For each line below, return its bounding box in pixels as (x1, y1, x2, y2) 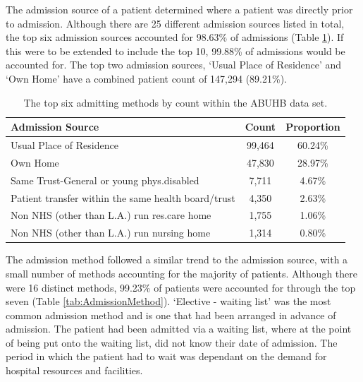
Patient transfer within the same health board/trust (11, 190, 235, 205)
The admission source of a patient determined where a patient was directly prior (6, 2, 353, 16)
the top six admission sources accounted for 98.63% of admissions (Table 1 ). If (6, 30, 344, 44)
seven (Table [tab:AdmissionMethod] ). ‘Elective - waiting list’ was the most (6, 294, 331, 309)
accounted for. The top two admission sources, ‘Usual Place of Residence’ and (6, 57, 342, 72)
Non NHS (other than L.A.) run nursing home (11, 225, 211, 240)
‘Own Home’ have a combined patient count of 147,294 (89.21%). (6, 71, 287, 85)
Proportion (285, 119, 340, 134)
